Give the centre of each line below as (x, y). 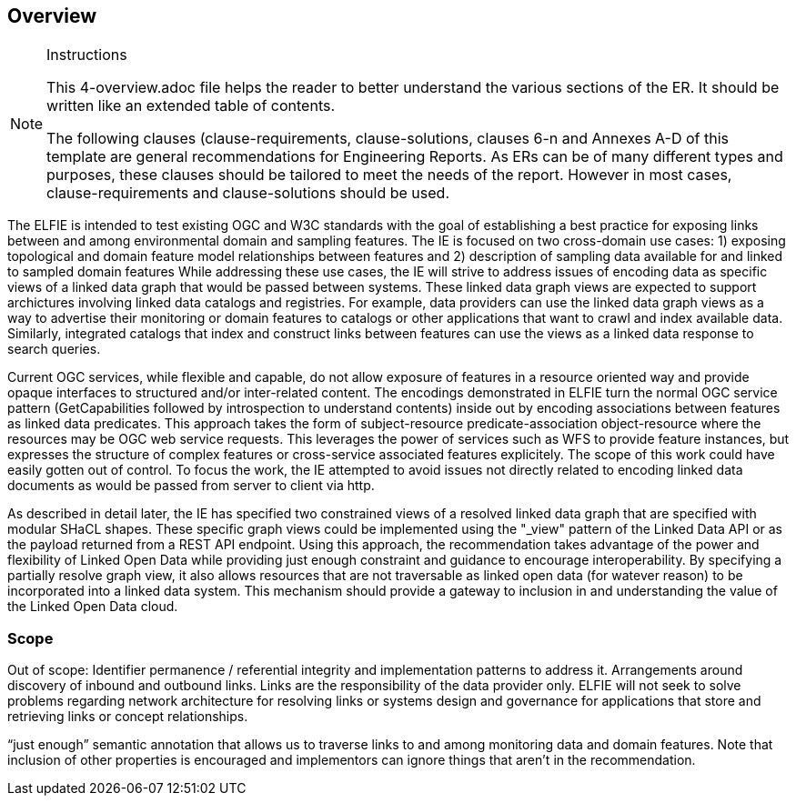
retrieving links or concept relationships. (128, 717)
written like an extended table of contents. (191, 106)
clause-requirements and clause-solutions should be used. (248, 193)
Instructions (87, 55)
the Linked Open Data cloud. (93, 607)
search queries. (54, 349)
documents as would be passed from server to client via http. (191, 486)
